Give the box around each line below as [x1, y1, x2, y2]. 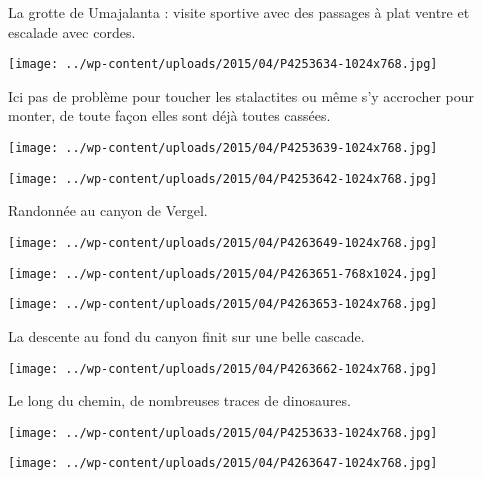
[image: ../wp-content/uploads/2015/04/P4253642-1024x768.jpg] [8, 171, 438, 186]
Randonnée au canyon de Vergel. [8, 200, 208, 221]
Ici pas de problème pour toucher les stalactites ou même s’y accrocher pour [8, 85, 475, 106]
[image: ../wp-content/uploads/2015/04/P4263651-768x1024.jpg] [8, 266, 438, 281]
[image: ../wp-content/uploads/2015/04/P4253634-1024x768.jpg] [8, 57, 438, 72]
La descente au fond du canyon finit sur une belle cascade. [8, 325, 365, 346]
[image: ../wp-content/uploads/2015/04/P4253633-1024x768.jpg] [8, 425, 438, 440]
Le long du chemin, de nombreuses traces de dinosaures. [8, 390, 351, 411]
